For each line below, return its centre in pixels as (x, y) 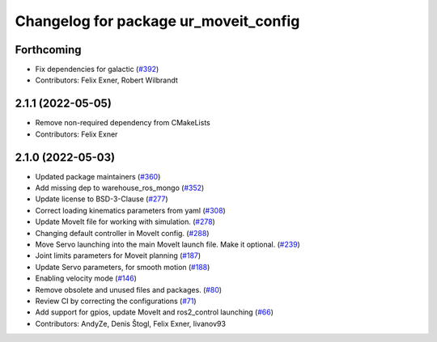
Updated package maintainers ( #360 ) (98, 176)
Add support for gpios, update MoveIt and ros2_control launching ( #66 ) (155, 312)
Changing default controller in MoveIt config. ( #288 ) (122, 233)
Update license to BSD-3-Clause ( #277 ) (102, 199)
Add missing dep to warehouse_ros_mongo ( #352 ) (120, 188)
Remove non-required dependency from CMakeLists (123, 123)
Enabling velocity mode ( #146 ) (86, 278)
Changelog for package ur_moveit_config (157, 21)
